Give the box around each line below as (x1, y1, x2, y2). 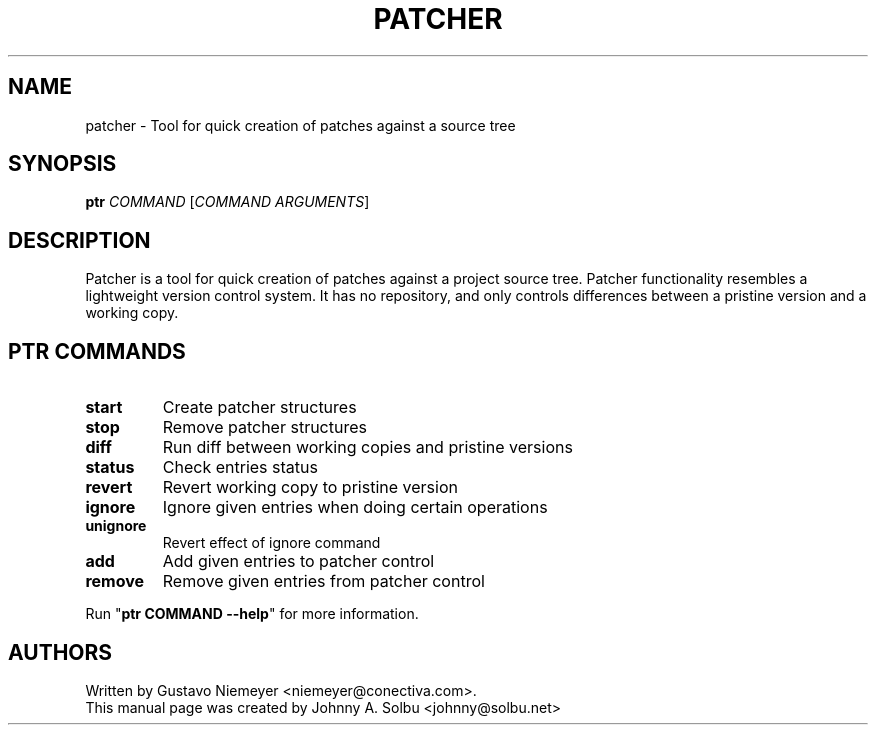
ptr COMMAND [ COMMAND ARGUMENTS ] (85, 193, 370, 211)
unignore (85, 517, 147, 535)
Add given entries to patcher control (162, 551, 435, 572)
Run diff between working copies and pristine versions (162, 437, 573, 458)
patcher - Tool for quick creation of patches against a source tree (85, 116, 516, 134)
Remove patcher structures (162, 417, 367, 438)
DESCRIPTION (8, 227, 151, 253)
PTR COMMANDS (8, 338, 186, 364)
